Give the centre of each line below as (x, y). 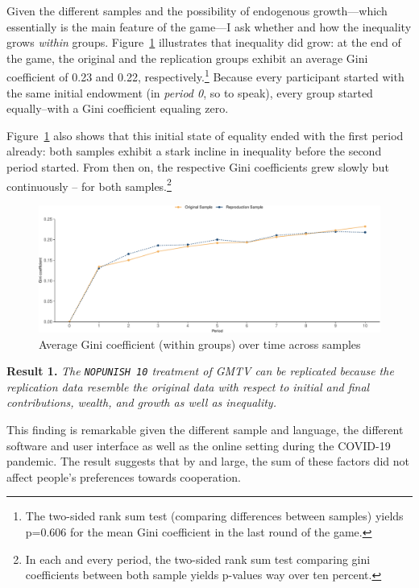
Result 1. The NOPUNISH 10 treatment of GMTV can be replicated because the (200, 371)
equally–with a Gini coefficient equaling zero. (118, 108)
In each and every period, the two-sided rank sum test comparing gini (198, 559)
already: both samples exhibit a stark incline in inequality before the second (194, 151)
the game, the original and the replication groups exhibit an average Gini (187, 58)
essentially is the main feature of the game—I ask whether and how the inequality (209, 26)
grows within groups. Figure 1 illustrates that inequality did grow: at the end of (204, 42)
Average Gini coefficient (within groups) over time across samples (200, 344)
